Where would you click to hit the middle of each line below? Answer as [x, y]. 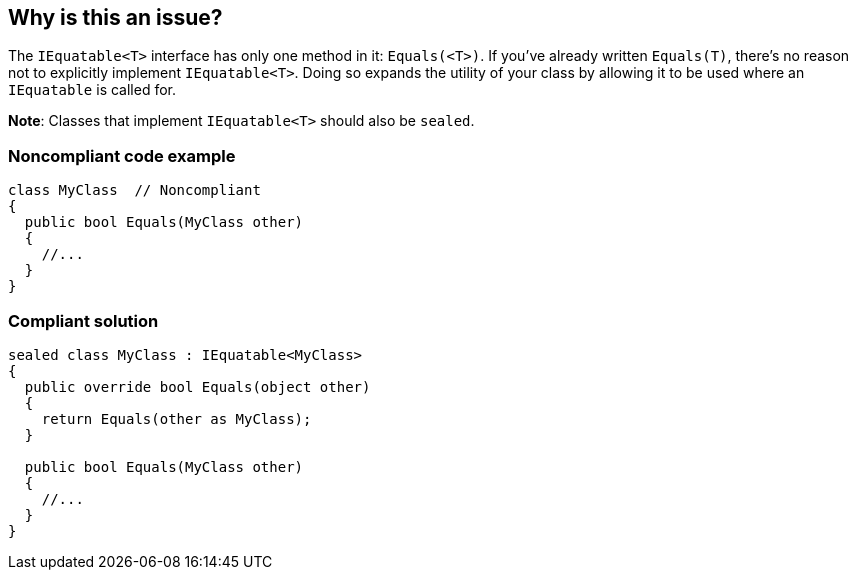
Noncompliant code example [122, 155]
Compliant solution [83, 320]
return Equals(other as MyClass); [176, 418]
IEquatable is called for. [92, 90]
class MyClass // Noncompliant [134, 190]
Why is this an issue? [115, 17]
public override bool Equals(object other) [197, 386]
